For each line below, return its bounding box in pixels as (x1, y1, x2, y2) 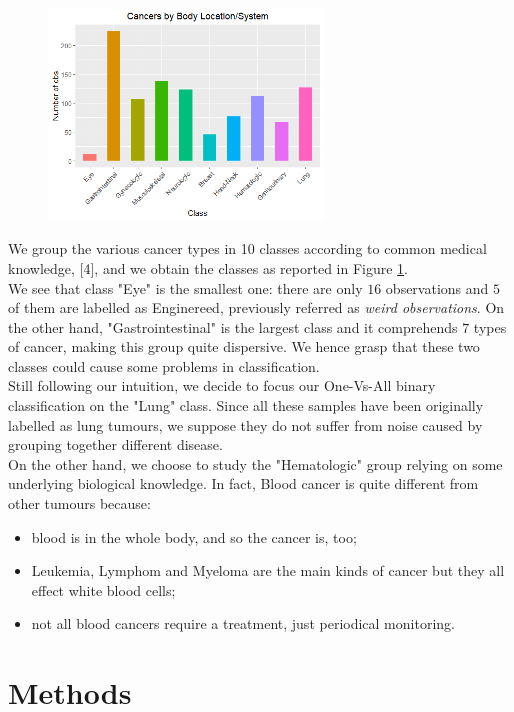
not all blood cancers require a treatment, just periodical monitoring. (31, 613, 455, 634)
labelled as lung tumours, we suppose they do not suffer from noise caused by (8, 414, 483, 435)
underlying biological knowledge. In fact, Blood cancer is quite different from (8, 473, 479, 494)
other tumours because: (8, 493, 151, 514)
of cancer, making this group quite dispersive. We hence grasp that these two (8, 336, 480, 357)
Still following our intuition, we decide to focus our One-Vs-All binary (8, 375, 436, 396)
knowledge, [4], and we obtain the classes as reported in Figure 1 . (8, 257, 409, 278)
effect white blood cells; (31, 579, 176, 600)
